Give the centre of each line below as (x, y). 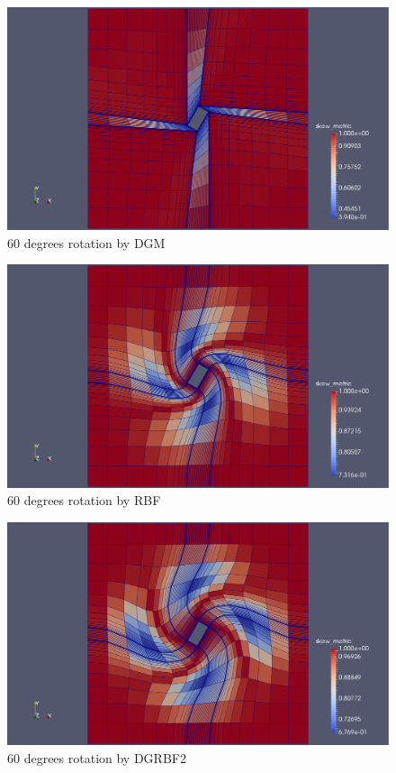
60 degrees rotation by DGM (86, 242)
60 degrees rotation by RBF (84, 500)
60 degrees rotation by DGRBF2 (97, 757)
